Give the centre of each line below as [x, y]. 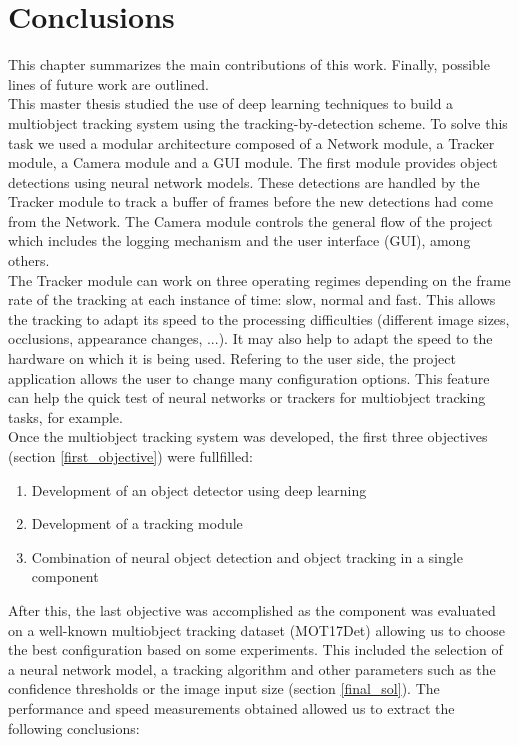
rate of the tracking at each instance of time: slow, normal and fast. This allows [252, 299]
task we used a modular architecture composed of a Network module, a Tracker [251, 142]
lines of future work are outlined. [108, 83]
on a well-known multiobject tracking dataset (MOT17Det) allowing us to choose [257, 629]
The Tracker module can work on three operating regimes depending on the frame [259, 279]
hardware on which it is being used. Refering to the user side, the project [232, 358]
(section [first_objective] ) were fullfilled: [130, 456]
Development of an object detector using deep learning [199, 489]
